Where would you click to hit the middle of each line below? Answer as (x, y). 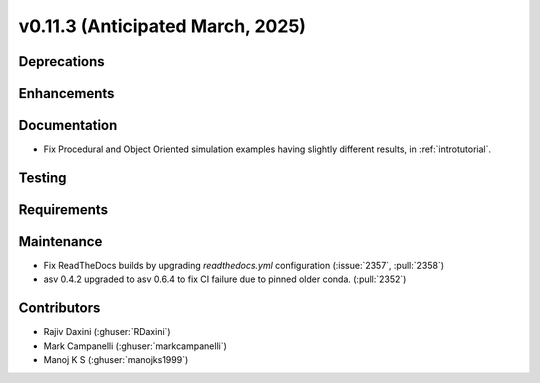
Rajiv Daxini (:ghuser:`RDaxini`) (107, 332)
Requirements (63, 209)
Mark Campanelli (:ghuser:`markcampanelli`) (135, 346)
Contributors (59, 308)
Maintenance (60, 241)
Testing (42, 177)
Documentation (68, 125)
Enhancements (66, 93)
